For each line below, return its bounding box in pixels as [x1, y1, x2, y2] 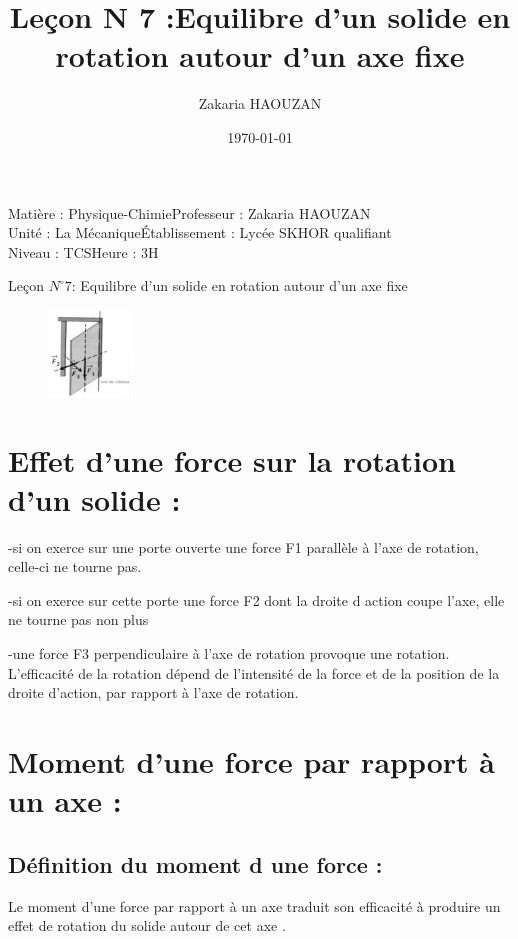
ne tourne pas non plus [8, 609, 149, 630]
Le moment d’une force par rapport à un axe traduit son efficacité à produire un [8, 895, 501, 916]
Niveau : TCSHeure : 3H [8, 241, 159, 262]
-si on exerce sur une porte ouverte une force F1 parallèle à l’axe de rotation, [8, 536, 479, 557]
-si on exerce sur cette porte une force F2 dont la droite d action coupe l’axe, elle [8, 589, 505, 610]
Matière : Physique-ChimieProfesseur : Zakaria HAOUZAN [8, 202, 371, 223]
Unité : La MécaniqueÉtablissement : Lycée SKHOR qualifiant [8, 222, 392, 243]
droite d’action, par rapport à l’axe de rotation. [8, 682, 299, 703]
